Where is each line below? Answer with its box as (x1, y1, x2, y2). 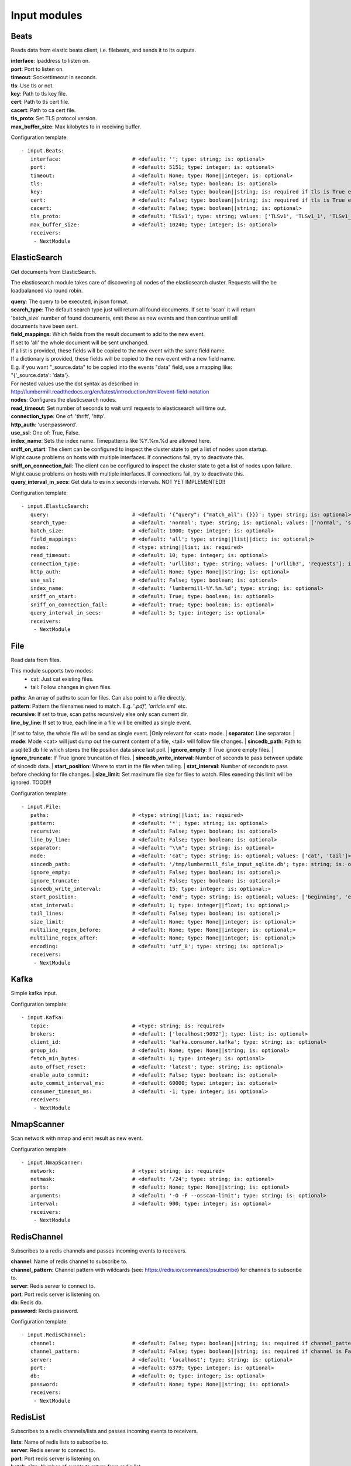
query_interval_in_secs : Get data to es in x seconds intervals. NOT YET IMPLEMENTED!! (11, 479, 225, 486)
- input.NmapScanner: (21, 1159, 83, 1166)
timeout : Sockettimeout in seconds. (11, 74, 98, 81)
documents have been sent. (11, 323, 78, 330)
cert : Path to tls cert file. (11, 99, 70, 106)
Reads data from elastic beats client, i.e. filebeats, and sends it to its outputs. (11, 47, 196, 54)
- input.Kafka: (21, 1014, 65, 1021)
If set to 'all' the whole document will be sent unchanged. (11, 339, 149, 346)
